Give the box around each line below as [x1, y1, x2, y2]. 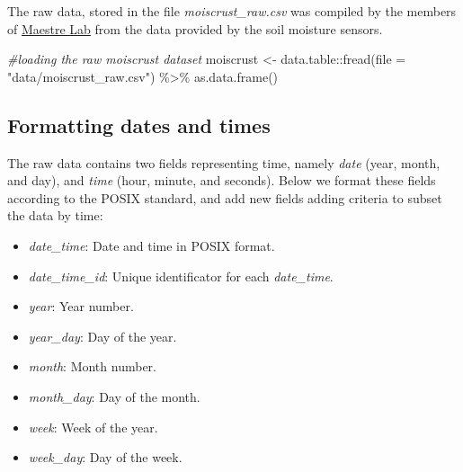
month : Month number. [28, 357, 156, 376]
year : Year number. [28, 297, 134, 316]
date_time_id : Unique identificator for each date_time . [28, 266, 334, 285]
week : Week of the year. [28, 417, 158, 436]
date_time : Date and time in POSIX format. [28, 236, 275, 254]
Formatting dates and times [7, 111, 271, 138]
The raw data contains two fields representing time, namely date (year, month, [7, 153, 441, 172]
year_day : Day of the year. [28, 326, 177, 345]
